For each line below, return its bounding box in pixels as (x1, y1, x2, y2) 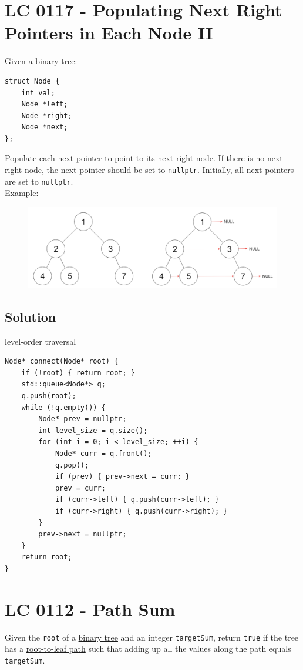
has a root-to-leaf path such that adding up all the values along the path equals (5, 642, 291, 655)
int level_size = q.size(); (38, 426, 148, 435)
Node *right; (21, 111, 72, 120)
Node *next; (21, 123, 68, 132)
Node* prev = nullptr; (38, 415, 127, 424)
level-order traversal (5, 335, 76, 347)
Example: (5, 186, 39, 199)
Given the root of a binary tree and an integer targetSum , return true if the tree (5, 631, 299, 643)
